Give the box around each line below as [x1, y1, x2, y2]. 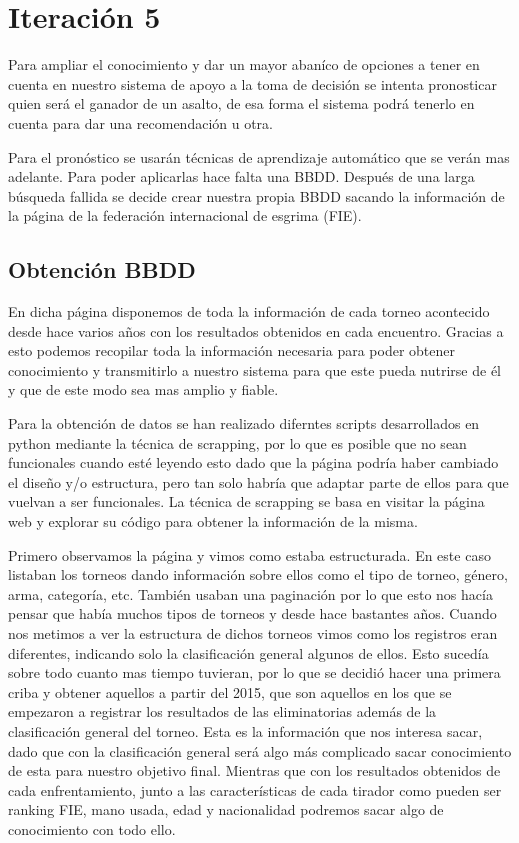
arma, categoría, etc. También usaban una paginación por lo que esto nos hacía [8, 583, 493, 604]
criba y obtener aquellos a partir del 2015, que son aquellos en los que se [8, 681, 452, 702]
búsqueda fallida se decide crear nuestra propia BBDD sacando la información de [8, 185, 505, 206]
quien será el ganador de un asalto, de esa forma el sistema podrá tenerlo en [8, 93, 475, 114]
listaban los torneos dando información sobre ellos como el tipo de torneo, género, [8, 564, 508, 585]
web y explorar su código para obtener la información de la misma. [8, 511, 418, 532]
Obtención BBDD [8, 254, 196, 285]
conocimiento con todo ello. [8, 818, 176, 839]
